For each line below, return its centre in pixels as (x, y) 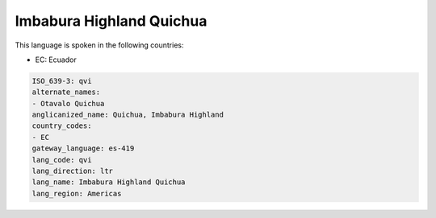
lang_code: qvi (62, 160)
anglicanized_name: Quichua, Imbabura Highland (128, 115)
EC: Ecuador (56, 60)
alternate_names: (66, 92)
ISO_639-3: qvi (62, 81)
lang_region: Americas (77, 193)
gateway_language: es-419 (83, 148)
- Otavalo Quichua (68, 103)
